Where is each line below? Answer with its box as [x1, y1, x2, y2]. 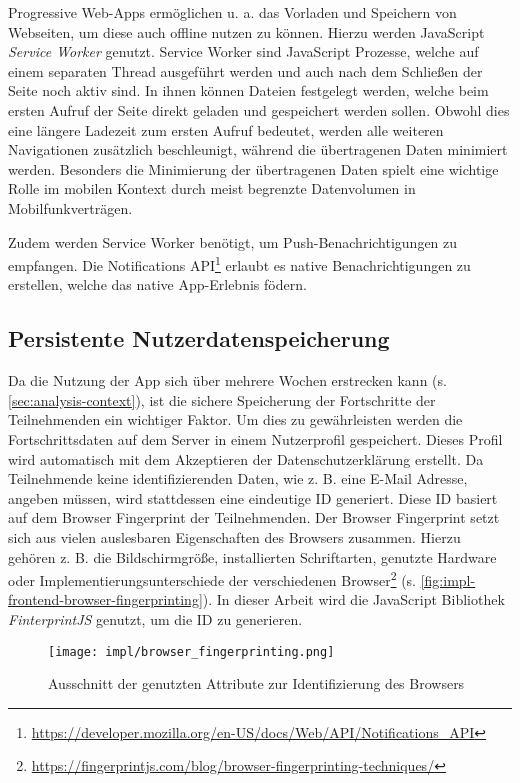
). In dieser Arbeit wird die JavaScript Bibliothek [202, 589, 505, 610]
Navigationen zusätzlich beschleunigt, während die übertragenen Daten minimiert [8, 139, 508, 160]
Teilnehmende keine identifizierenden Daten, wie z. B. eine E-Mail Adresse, [8, 468, 468, 489]
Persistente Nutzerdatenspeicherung [8, 323, 390, 354]
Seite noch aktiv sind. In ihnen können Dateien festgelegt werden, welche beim [8, 80, 489, 101]
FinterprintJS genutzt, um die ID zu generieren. [8, 608, 303, 629]
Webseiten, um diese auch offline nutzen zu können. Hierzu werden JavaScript [8, 21, 485, 42]
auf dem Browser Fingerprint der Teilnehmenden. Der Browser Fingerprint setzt [8, 507, 500, 528]
